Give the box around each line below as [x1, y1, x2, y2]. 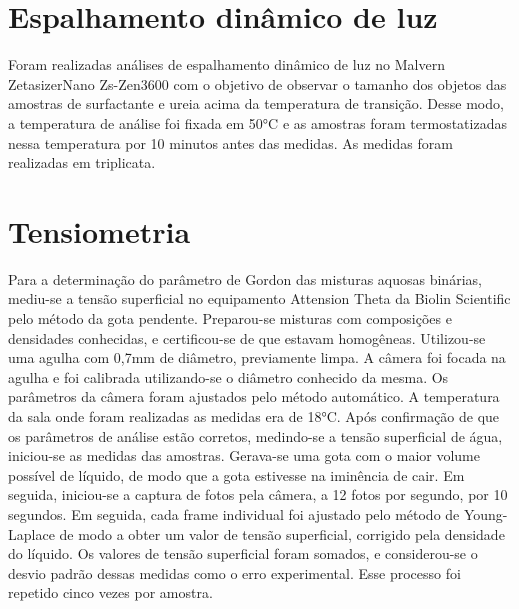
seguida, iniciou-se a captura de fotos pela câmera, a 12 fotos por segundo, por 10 [8, 484, 508, 505]
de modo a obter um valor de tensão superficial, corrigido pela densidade [59, 523, 505, 544]
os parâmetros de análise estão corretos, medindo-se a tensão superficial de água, [8, 425, 503, 446]
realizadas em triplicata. [8, 152, 156, 173]
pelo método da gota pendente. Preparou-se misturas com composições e [8, 308, 452, 328]
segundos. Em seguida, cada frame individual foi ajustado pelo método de [8, 503, 460, 524]
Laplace [8, 523, 55, 544]
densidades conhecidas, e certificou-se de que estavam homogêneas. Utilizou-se [8, 327, 486, 348]
